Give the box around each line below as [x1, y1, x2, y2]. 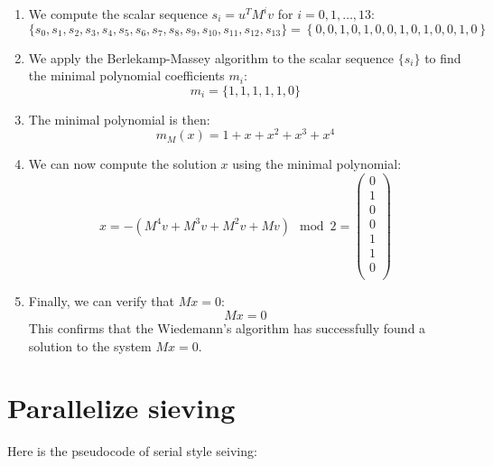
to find [424, 48, 461, 67]
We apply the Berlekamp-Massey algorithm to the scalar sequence [28, 48, 395, 67]
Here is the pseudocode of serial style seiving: [7, 442, 257, 461]
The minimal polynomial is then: [28, 109, 210, 128]
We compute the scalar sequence [28, 5, 208, 23]
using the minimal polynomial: [232, 154, 402, 173]
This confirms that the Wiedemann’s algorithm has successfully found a [28, 318, 426, 337]
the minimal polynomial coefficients [28, 66, 225, 85]
